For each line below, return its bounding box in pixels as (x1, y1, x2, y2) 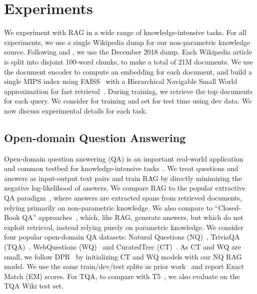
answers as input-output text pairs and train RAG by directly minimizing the (4, 172, 242, 183)
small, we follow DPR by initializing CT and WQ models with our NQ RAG (4, 251, 242, 261)
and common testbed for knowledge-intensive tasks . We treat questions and (4, 163, 238, 173)
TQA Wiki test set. (4, 280, 63, 291)
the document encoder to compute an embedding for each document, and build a (4, 66, 252, 76)
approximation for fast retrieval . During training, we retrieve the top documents (4, 85, 253, 96)
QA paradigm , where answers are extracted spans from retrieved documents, (4, 192, 242, 203)
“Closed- (214, 202, 241, 212)
